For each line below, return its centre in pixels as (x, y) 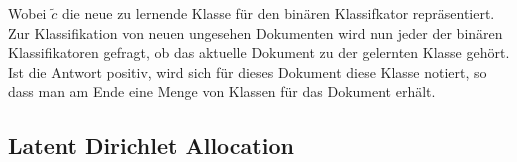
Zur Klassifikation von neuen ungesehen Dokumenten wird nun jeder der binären (255, 32)
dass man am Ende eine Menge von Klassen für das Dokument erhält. (222, 91)
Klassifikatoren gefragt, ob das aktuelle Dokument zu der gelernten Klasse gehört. (259, 52)
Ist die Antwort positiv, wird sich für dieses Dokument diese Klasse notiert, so (247, 71)
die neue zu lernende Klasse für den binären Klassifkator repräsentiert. (278, 13)
